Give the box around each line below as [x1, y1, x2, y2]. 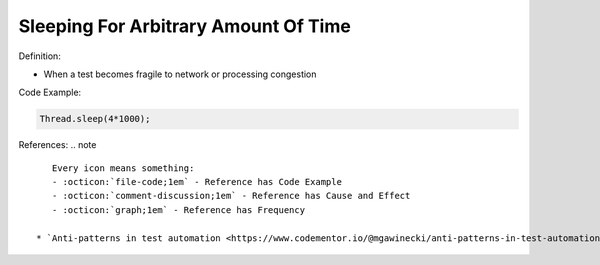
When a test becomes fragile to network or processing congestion [43, 68, 317, 80]
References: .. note [18, 139, 97, 151]
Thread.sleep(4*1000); [39, 113, 151, 125]
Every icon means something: [51, 162, 195, 174]
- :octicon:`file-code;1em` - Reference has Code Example [51, 176, 342, 188]
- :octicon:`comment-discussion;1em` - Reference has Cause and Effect [51, 190, 411, 202]
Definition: [18, 50, 62, 62]
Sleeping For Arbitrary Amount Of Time [18, 15, 352, 37]
